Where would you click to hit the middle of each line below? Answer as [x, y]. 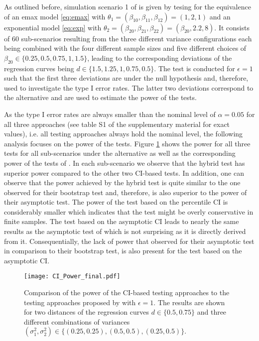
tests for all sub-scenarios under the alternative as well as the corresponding [120, 153]
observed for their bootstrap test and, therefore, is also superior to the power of [126, 192]
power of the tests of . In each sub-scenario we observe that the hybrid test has [125, 163]
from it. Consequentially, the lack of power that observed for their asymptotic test [129, 241]
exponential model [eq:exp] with [53, 27]
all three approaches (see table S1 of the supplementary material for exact [117, 124]
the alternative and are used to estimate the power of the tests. [100, 97]
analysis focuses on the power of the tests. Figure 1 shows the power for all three [127, 143]
